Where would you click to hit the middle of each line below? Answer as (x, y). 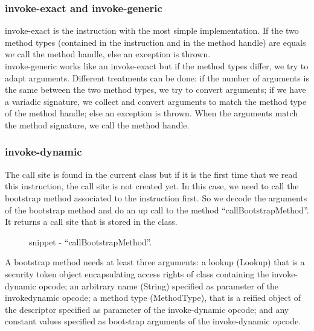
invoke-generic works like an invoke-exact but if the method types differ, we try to (157, 66)
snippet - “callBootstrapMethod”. (91, 241)
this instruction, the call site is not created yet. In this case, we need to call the (152, 186)
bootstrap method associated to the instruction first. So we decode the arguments (156, 197)
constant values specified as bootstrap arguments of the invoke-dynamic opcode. (153, 321)
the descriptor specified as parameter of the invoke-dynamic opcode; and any (147, 309)
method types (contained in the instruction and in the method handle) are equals (155, 42)
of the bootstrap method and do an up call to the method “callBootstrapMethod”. (157, 210)
